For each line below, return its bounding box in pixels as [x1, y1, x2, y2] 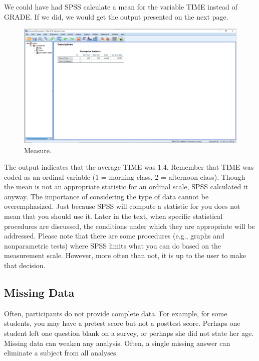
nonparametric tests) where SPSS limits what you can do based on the [4, 240, 221, 251]
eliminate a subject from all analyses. [4, 347, 118, 358]
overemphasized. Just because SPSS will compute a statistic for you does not [4, 201, 240, 211]
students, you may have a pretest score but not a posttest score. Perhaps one [4, 318, 240, 328]
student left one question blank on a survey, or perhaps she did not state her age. [4, 328, 254, 338]
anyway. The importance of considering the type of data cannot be [4, 191, 209, 201]
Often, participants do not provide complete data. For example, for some [4, 308, 227, 318]
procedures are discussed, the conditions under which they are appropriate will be [4, 220, 255, 231]
